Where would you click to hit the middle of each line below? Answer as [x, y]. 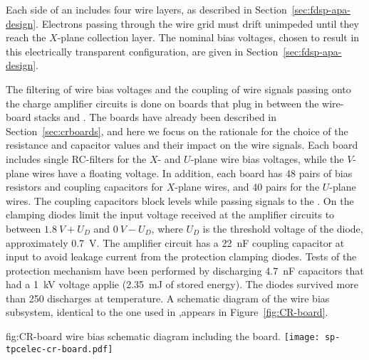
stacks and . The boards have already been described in [156, 117]
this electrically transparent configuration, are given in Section [142, 51]
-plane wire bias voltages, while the [267, 158]
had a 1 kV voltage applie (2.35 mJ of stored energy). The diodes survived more [182, 284]
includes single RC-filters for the [76, 158]
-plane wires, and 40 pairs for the [247, 187]
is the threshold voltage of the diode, [283, 228]
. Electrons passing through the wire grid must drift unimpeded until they [197, 23]
